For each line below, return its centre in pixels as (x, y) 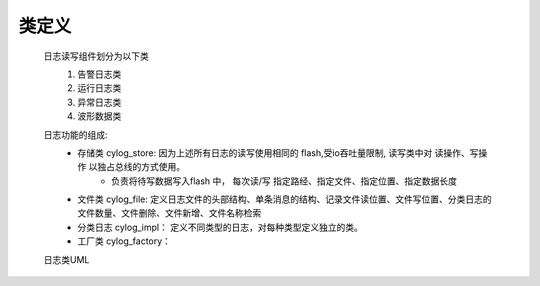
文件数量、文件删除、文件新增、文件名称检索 (169, 213)
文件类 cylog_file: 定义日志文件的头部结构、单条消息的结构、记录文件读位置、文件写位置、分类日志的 (284, 199)
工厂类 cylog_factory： (124, 241)
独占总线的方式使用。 (140, 167)
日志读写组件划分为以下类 (96, 56)
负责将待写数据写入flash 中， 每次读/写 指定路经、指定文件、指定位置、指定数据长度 (284, 181)
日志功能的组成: (76, 134)
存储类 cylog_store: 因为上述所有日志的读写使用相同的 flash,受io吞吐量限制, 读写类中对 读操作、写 (278, 152)
